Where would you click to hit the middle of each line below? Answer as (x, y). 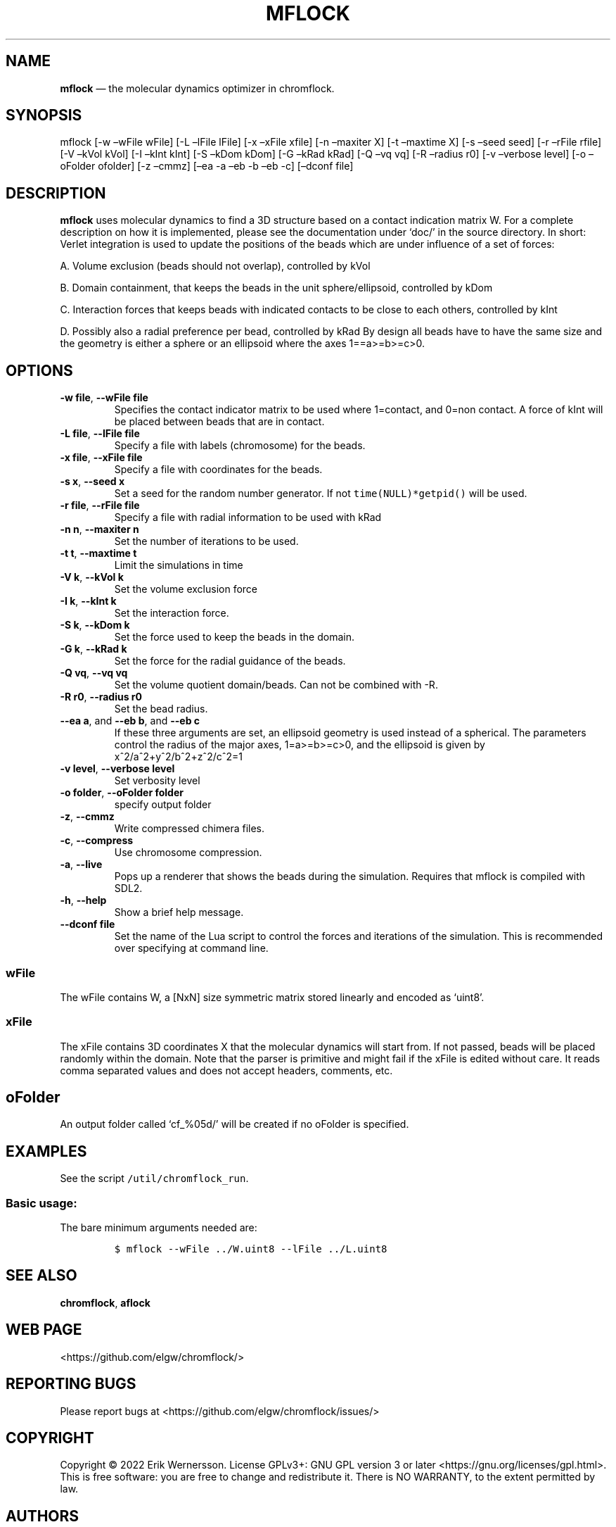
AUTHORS (43, 1516)
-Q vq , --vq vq (94, 673)
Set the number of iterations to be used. (206, 541)
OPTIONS (39, 370)
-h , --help (83, 900)
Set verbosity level (157, 781)
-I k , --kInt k (88, 601)
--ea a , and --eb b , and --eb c (130, 721)
